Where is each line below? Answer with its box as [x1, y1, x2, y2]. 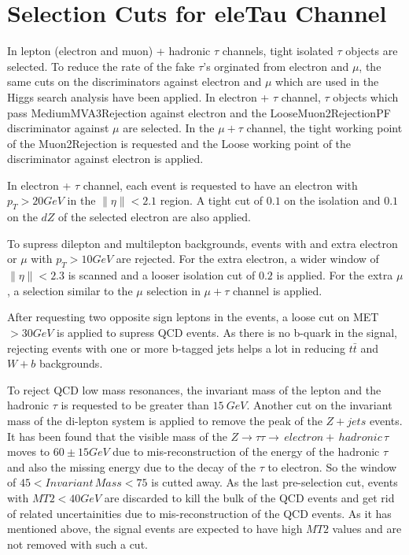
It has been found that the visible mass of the [7, 427, 227, 444]
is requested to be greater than [61, 397, 209, 413]
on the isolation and [284, 192, 381, 209]
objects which [333, 88, 399, 105]
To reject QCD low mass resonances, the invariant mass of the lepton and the [7, 381, 381, 398]
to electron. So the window [267, 458, 397, 475]
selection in [146, 282, 201, 298]
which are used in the [275, 73, 379, 90]
